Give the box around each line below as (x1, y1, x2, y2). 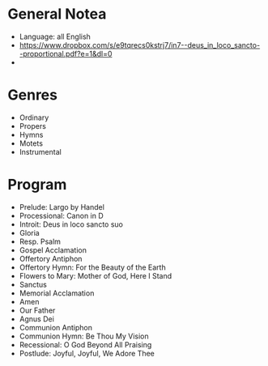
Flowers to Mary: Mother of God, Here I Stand (19, 270, 172, 280)
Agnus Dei (19, 313, 54, 324)
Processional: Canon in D (19, 211, 104, 220)
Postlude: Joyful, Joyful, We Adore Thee (19, 348, 155, 358)
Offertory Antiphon (19, 253, 83, 263)
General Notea (7, 5, 107, 23)
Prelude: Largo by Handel (19, 202, 104, 211)
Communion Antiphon (19, 322, 92, 332)
